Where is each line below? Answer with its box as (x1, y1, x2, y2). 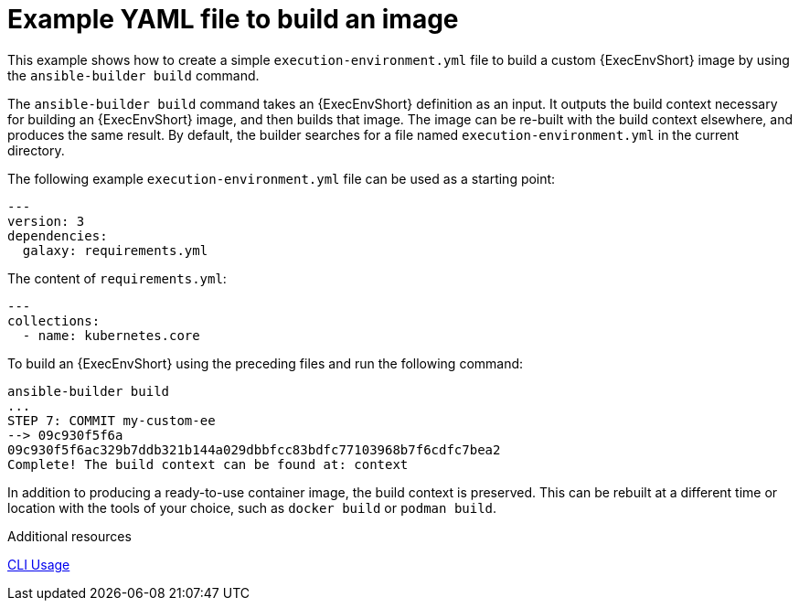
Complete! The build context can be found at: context (7, 456, 409, 472)
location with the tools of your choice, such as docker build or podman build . (7, 499, 497, 516)
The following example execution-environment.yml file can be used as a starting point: (7, 170, 556, 187)
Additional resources (7, 528, 132, 544)
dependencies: (7, 228, 108, 243)
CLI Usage (7, 556, 70, 572)
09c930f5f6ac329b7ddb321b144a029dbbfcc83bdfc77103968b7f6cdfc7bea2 (7, 442, 501, 457)
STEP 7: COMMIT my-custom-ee (7, 412, 216, 428)
